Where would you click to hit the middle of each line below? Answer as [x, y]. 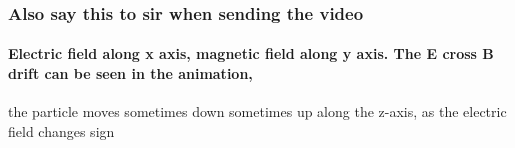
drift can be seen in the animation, [130, 73]
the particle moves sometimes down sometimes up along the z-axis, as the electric [257, 111]
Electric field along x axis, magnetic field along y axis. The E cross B [251, 53]
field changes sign [61, 130]
